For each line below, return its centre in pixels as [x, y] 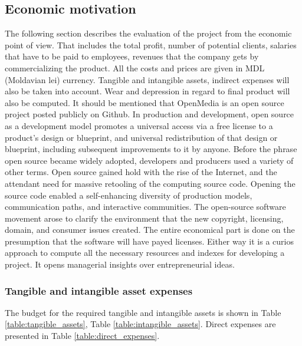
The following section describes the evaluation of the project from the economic [148, 33]
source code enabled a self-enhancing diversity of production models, [129, 195]
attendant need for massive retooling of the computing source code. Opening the [150, 183]
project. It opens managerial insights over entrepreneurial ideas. [120, 264]
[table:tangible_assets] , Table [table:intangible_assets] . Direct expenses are [140, 324]
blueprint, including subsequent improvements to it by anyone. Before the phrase [151, 149]
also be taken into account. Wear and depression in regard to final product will [147, 91]
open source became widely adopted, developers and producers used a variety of [149, 160]
